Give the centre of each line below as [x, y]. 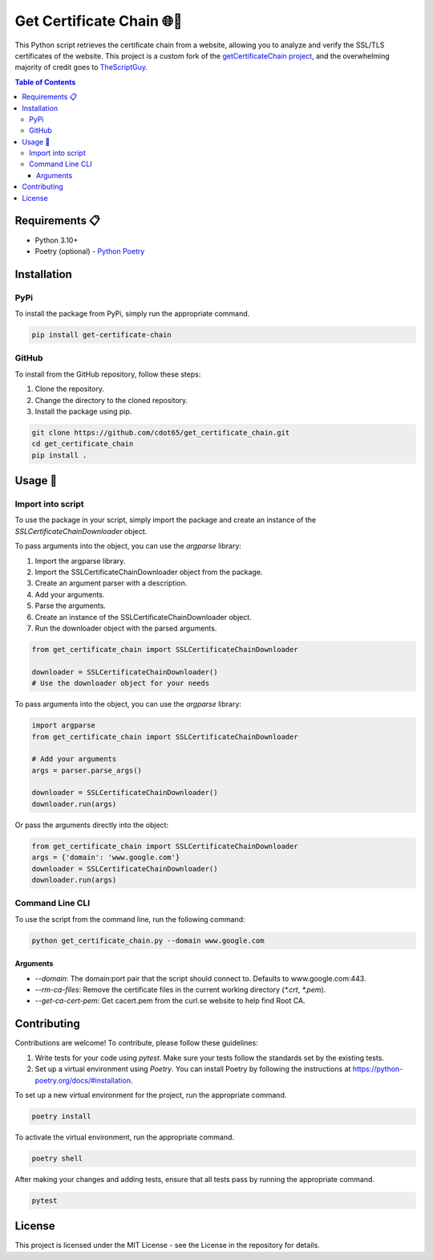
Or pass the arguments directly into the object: [91, 825]
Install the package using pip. [83, 411]
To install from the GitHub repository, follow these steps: [108, 374]
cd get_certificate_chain [83, 444]
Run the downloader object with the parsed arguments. [126, 628]
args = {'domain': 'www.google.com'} [106, 858]
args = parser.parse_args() [87, 770]
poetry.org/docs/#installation [83, 1080]
